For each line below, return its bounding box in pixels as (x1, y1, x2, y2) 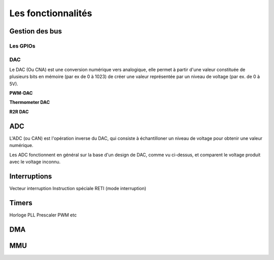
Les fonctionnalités (9, 8, 92, 19)
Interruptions (9, 172, 52, 180)
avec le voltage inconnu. (9, 159, 61, 165)
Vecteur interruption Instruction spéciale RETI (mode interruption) (9, 185, 147, 191)
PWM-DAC (9, 90, 33, 96)
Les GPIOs (9, 42, 36, 49)
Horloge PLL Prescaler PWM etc (9, 212, 77, 218)
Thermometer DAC (9, 99, 50, 105)
